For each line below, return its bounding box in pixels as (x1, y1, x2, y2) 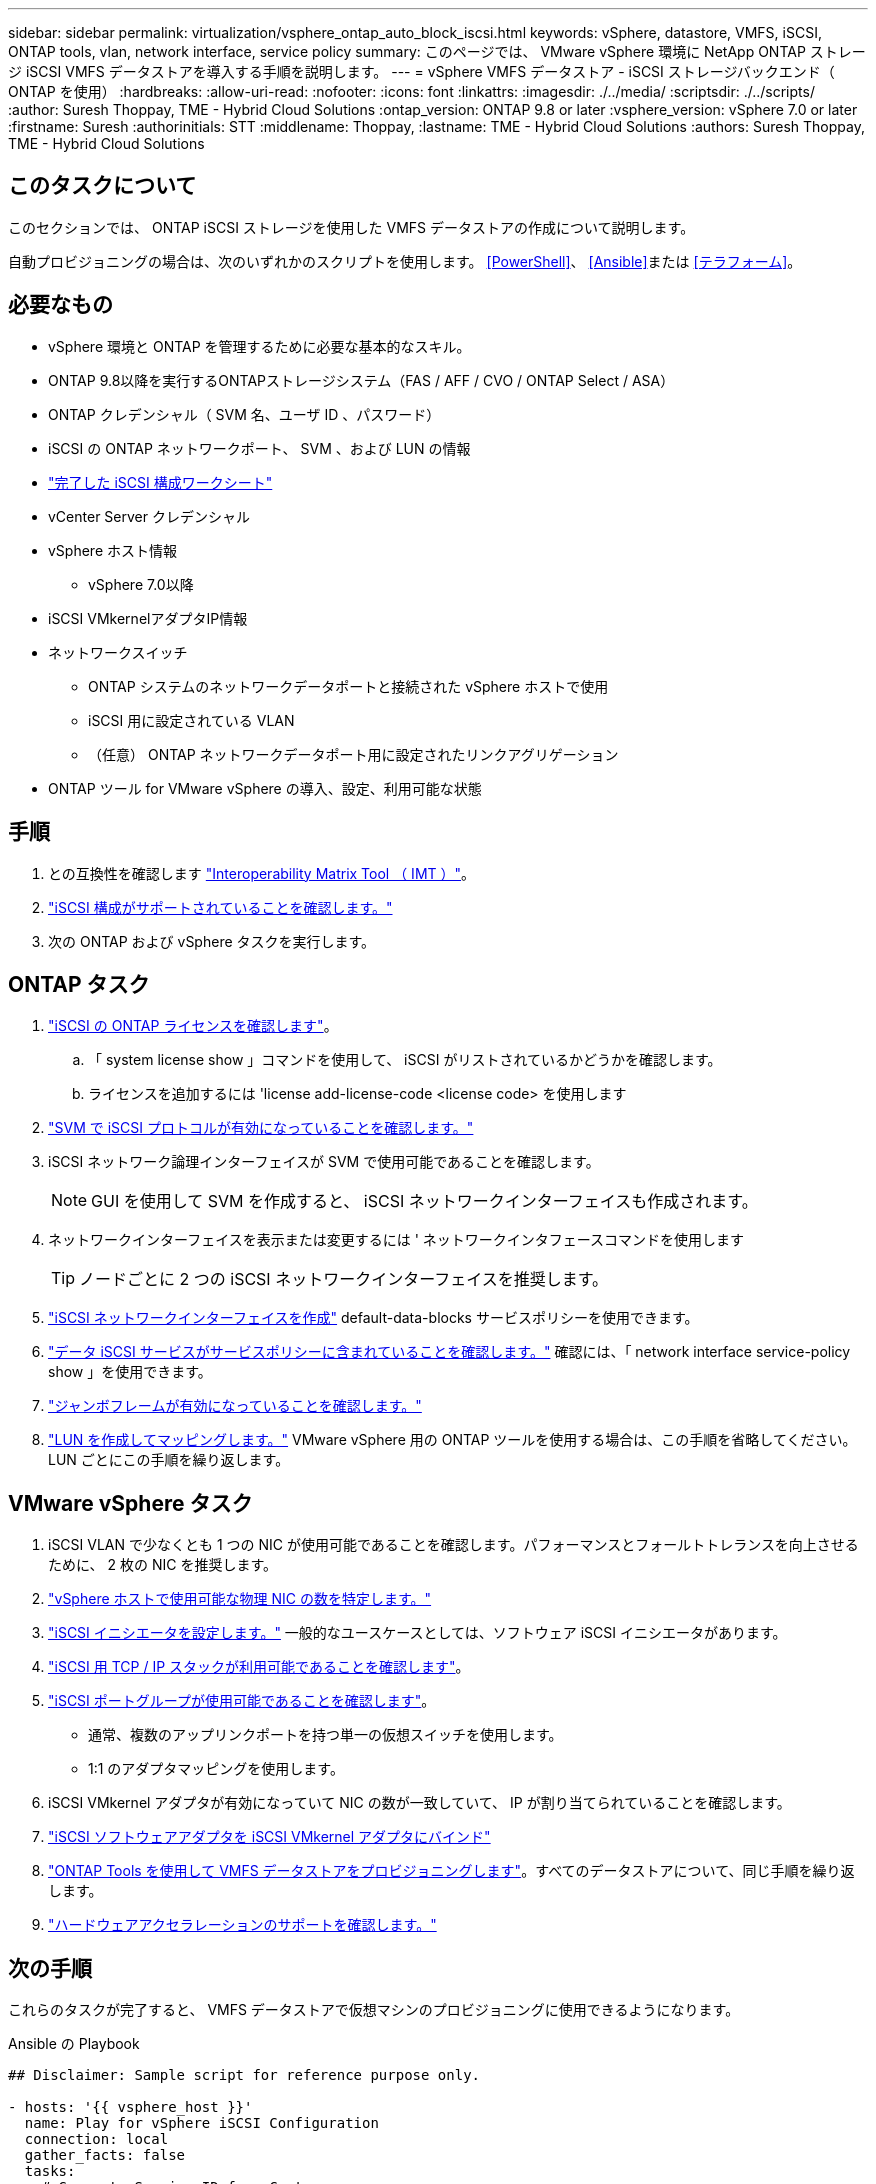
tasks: (24, 2163, 76, 2180)
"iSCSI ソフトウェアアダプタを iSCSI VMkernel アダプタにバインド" (48, 1828, 491, 1846)
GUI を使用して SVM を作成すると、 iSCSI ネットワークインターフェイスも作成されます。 (91, 1191, 758, 1212)
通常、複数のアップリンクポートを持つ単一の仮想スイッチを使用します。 (88, 1726, 563, 1744)
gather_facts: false (24, 2147, 186, 2164)
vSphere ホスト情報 (48, 541, 178, 559)
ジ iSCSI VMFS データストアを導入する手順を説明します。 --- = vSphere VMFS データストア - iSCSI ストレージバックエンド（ (8, 63, 835, 80)
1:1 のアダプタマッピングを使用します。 (88, 1760, 344, 1778)
